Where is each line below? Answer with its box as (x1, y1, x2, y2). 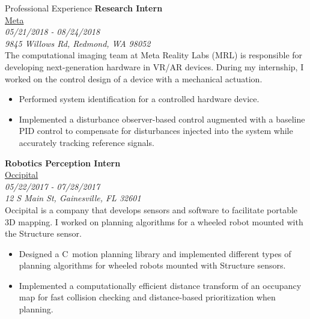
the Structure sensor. (5, 227, 82, 240)
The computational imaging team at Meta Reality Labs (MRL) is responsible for (5, 49, 303, 61)
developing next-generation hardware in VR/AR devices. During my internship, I (5, 60, 304, 73)
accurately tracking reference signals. (19, 136, 154, 148)
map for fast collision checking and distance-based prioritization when (19, 291, 276, 303)
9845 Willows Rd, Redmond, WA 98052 (5, 37, 151, 49)
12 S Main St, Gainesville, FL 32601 (5, 192, 141, 204)
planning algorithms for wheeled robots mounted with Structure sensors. (19, 259, 286, 272)
